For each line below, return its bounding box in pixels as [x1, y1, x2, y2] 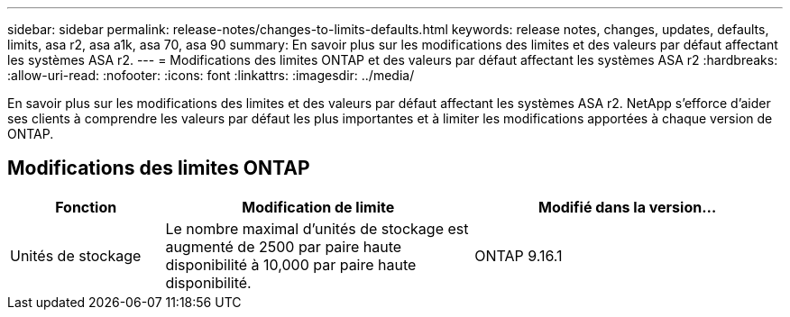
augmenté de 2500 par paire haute [165, 237, 402, 256]
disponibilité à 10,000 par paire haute [165, 255, 417, 274]
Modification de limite [242, 197, 395, 216]
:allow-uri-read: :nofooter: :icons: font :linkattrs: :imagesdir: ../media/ [7, 68, 415, 83]
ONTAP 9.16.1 [474, 246, 563, 265]
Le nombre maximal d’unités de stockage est [165, 219, 469, 238]
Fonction [55, 197, 117, 216]
